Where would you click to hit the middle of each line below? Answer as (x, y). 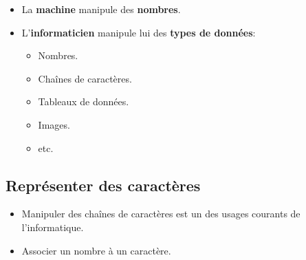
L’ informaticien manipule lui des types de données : (139, 32)
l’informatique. (53, 227)
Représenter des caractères (103, 185)
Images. (54, 124)
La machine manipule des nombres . (101, 9)
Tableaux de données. (84, 101)
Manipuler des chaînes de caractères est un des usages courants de (161, 214)
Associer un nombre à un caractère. (96, 250)
